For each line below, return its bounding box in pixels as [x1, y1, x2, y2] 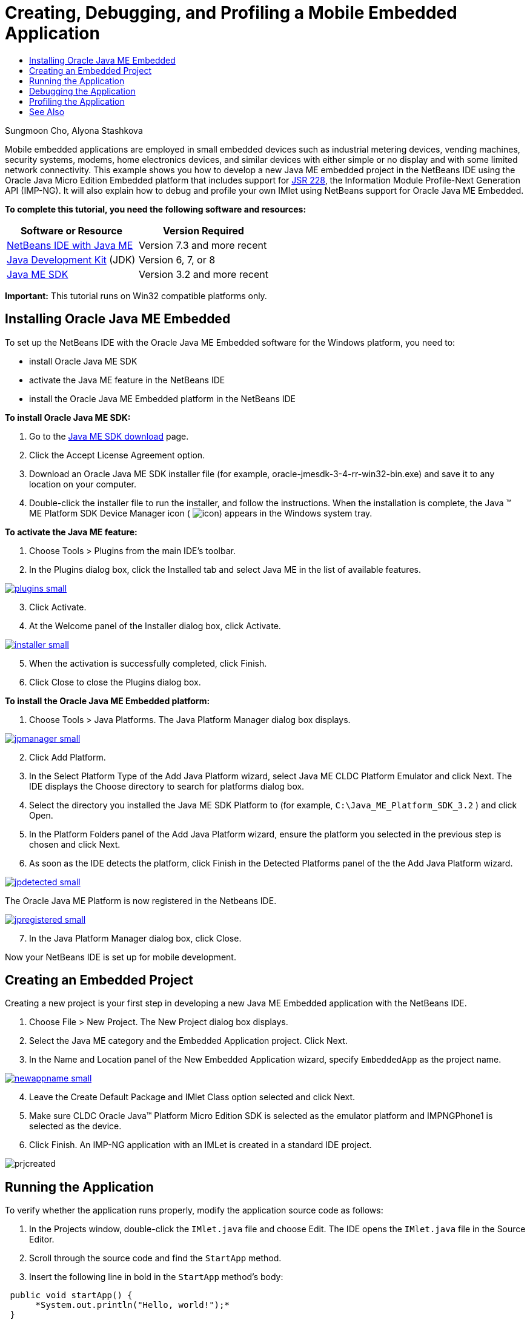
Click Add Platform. [29, 751, 106, 762]
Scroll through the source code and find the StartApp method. [29, 1253, 282, 1264]
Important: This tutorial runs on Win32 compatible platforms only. [5, 290, 267, 301]
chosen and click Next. [29, 839, 121, 850]
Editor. [29, 1234, 55, 1245]
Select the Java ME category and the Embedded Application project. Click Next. [29, 1035, 348, 1046]
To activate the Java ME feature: [5, 526, 137, 537]
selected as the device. [29, 1121, 122, 1132]
